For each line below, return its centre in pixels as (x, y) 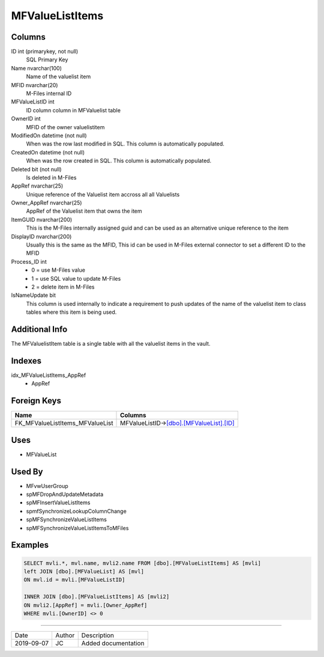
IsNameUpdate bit (34, 295)
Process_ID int (29, 261)
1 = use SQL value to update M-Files (76, 278)
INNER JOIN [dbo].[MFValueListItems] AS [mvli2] (97, 597)
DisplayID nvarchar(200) (41, 236)
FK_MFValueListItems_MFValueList (64, 423)
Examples (30, 545)
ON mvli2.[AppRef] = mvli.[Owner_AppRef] (85, 605)
